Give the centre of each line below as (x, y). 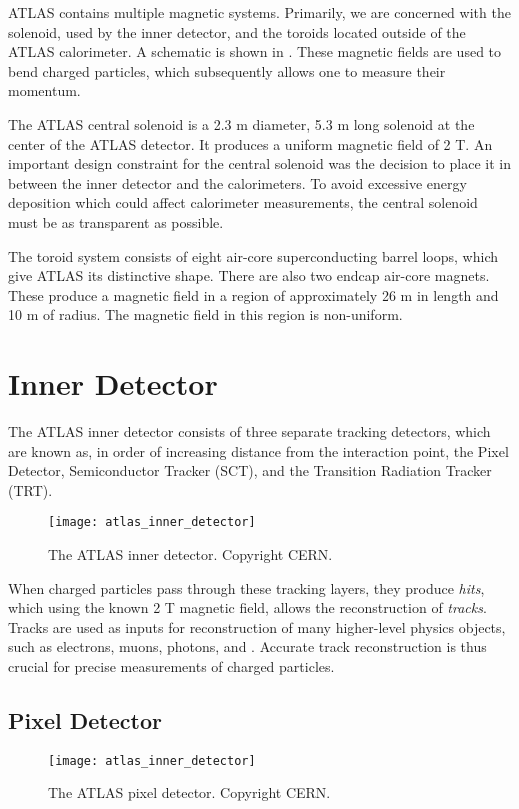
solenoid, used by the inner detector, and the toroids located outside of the (237, 31)
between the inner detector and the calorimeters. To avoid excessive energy (237, 182)
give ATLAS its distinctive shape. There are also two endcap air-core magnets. (249, 275)
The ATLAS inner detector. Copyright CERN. (190, 554)
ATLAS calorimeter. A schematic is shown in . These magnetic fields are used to (255, 51)
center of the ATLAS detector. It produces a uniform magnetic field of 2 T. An (250, 143)
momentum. (44, 90)
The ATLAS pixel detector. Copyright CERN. (189, 792)
